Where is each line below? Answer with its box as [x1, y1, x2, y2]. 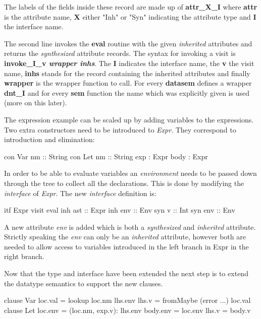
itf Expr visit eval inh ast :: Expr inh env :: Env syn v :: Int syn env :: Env [4, 205, 235, 215]
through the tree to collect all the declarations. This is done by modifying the [4, 177, 244, 188]
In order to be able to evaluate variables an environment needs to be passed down [4, 168, 257, 178]
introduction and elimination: [4, 134, 95, 145]
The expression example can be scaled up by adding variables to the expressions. [4, 114, 254, 124]
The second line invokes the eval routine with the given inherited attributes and [4, 38, 252, 48]
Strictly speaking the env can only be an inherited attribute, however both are [4, 231, 246, 242]
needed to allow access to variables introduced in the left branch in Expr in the [4, 241, 249, 251]
